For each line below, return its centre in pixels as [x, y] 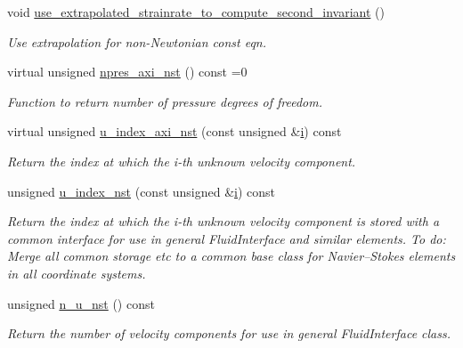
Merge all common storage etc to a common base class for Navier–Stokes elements [231, 256]
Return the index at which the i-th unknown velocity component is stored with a [223, 221]
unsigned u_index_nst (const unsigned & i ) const [142, 191]
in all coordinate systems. [77, 273]
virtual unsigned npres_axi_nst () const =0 [127, 72]
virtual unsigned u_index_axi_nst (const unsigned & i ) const [175, 131]
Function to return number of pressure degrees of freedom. [165, 101]
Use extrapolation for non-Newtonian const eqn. [137, 41]
